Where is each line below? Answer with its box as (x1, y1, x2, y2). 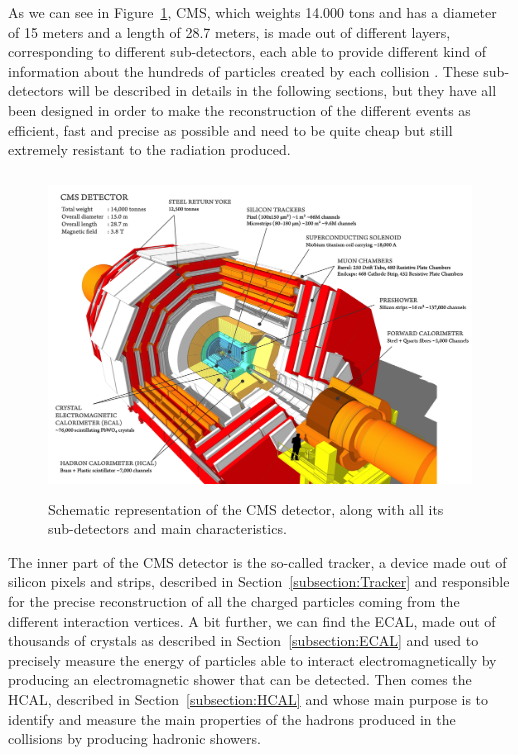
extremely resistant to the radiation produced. (8, 139, 291, 160)
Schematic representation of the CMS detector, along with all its (48, 498, 444, 519)
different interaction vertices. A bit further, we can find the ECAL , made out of (8, 610, 496, 631)
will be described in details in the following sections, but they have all (67, 80, 497, 101)
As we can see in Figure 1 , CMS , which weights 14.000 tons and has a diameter (8, 2, 497, 22)
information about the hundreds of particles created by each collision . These (8, 60, 479, 81)
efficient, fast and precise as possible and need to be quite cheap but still (8, 119, 453, 140)
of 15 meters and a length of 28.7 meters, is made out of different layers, (8, 21, 451, 42)
